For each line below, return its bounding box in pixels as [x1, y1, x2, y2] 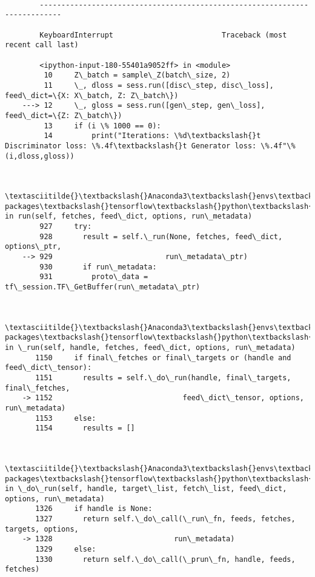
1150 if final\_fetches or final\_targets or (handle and [35, 353, 291, 362]
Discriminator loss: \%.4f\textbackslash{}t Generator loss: [5, 141, 257, 150]
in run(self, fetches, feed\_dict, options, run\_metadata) [5, 212, 253, 221]
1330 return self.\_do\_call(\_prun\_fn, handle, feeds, [35, 555, 296, 564]
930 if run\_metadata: [39, 262, 157, 271]
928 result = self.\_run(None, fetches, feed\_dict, [39, 232, 283, 241]
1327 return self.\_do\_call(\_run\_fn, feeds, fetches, [35, 515, 296, 524]
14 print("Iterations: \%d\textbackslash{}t [44, 131, 261, 140]
